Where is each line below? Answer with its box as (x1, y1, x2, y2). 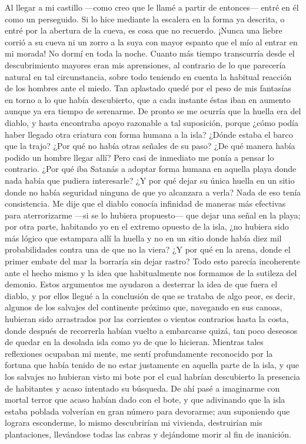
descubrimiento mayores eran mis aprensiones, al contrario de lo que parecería (5, 58, 286, 71)
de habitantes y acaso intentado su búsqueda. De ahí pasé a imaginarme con (5, 382, 280, 394)
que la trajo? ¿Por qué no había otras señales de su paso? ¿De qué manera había (5, 140, 295, 152)
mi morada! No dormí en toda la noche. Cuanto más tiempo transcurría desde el (5, 47, 295, 59)
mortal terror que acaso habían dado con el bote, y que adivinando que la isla (5, 393, 285, 406)
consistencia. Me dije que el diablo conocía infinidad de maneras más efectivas (5, 197, 286, 210)
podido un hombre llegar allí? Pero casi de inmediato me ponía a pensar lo (5, 151, 274, 163)
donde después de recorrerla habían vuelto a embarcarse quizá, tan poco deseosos (5, 324, 298, 336)
